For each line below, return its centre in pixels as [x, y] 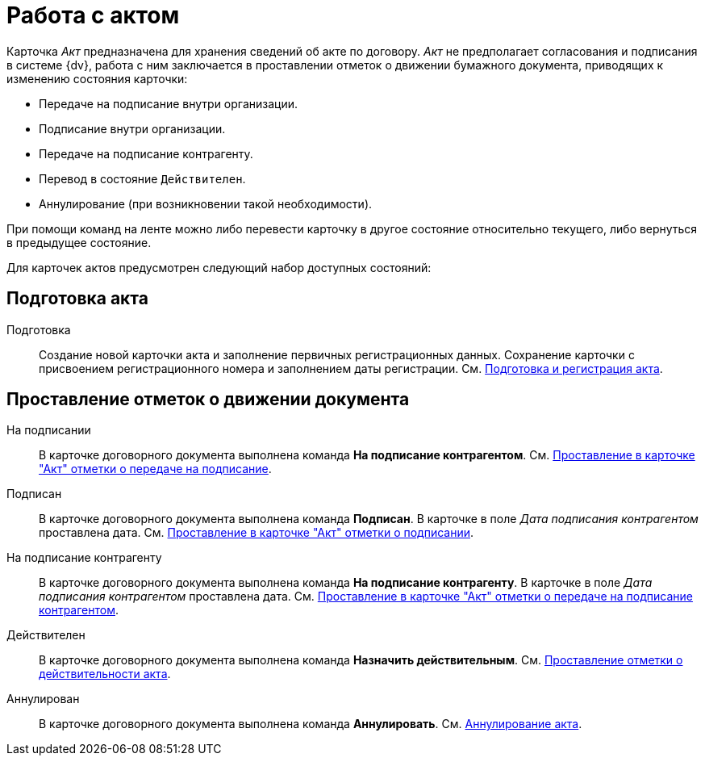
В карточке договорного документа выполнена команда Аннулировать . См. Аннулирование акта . [311, 724]
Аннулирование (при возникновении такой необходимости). [206, 203]
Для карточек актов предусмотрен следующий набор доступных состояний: [219, 267]
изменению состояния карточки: [97, 78]
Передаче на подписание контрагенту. [146, 153]
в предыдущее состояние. [79, 242]
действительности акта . [105, 674]
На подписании [49, 430]
